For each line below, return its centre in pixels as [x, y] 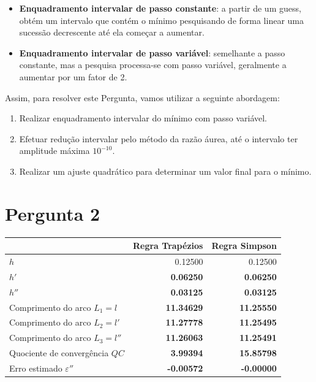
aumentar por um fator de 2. [73, 76]
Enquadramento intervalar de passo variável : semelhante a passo [152, 52]
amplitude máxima [55, 151]
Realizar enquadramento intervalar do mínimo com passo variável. [143, 118]
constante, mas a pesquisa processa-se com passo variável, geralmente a [153, 65]
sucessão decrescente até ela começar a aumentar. [112, 32]
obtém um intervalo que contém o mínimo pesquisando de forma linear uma [161, 20]
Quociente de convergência [59, 353]
